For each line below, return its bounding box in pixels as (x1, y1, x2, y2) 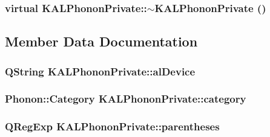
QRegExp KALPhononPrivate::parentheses (5, 119, 220, 134)
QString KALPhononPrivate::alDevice (5, 63, 196, 78)
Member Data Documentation (5, 32, 198, 51)
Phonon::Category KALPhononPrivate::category (5, 91, 246, 106)
